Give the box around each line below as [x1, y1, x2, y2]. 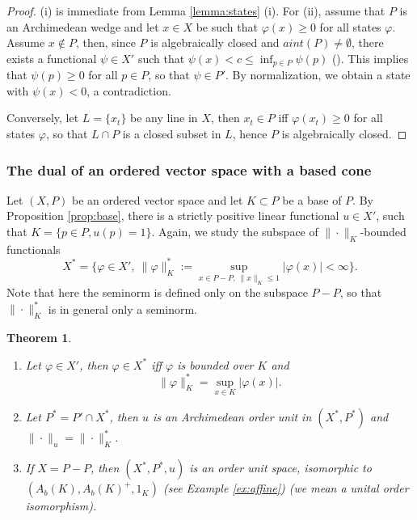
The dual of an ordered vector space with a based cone [6, 159, 372, 180]
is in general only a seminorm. [48, 300, 198, 317]
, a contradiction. [86, 82, 171, 99]
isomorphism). [25, 497, 97, 514]
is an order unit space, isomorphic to [189, 459, 372, 476]
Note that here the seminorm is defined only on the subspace [6, 284, 308, 301]
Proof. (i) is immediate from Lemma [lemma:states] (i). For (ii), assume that [6, 2, 385, 19]
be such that [196, 18, 258, 35]
